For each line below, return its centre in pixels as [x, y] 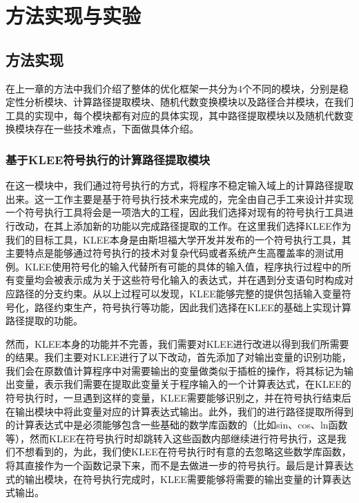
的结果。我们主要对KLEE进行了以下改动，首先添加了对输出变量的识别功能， [178, 357]
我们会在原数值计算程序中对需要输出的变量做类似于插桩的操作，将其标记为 [175, 370]
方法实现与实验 [74, 16]
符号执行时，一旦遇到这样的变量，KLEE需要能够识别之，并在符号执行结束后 [178, 398]
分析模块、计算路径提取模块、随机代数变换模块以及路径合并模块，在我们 [189, 102]
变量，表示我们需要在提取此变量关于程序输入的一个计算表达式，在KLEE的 [183, 384]
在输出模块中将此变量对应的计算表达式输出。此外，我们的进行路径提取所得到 [179, 411]
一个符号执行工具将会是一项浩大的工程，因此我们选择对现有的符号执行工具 [175, 212]
